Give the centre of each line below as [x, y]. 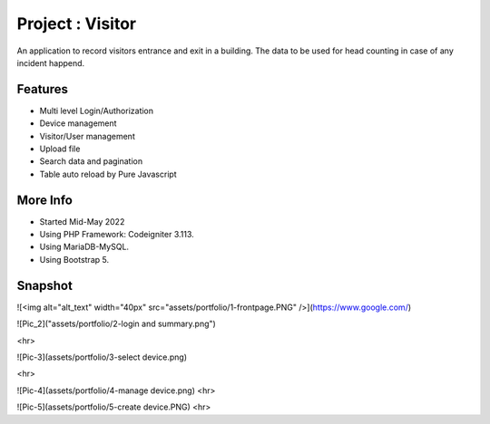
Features [42, 89]
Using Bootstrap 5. [74, 259]
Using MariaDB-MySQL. [84, 247]
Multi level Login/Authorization [97, 111]
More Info [44, 200]
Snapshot [44, 285]
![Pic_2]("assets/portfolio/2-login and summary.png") [117, 324]
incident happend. [51, 63]
